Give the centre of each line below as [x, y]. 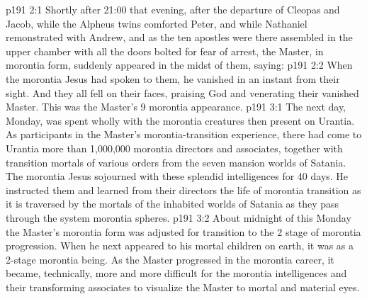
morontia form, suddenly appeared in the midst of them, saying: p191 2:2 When [179, 65]
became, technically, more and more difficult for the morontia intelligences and [176, 273]
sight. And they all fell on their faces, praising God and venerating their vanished [182, 92]
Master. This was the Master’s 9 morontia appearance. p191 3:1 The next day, [176, 107]
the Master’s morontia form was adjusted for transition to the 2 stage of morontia [183, 231]
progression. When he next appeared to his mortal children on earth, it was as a [180, 246]
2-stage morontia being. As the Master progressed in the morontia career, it [170, 259]
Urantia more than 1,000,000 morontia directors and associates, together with [174, 148]
